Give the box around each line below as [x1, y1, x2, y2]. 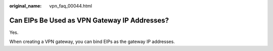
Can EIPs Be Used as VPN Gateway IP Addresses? [9, 16, 169, 25]
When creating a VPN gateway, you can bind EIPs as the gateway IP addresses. [9, 38, 175, 45]
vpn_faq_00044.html [49, 3, 92, 9]
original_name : [9, 3, 42, 9]
